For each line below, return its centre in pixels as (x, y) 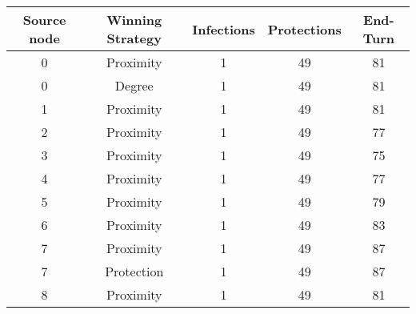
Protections (304, 29)
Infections (224, 29)
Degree (134, 85)
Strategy (134, 38)
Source (44, 20)
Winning (134, 20)
